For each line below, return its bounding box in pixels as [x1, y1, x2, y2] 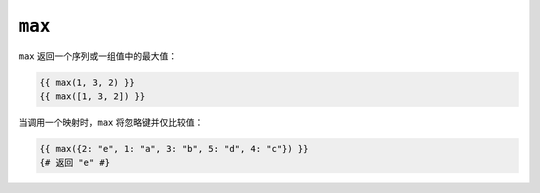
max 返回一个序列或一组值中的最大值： [18, 50, 178, 62]
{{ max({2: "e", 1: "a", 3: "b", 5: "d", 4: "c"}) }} [39, 143, 309, 154]
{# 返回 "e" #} [39, 157, 110, 169]
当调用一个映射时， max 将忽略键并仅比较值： [18, 116, 204, 128]
